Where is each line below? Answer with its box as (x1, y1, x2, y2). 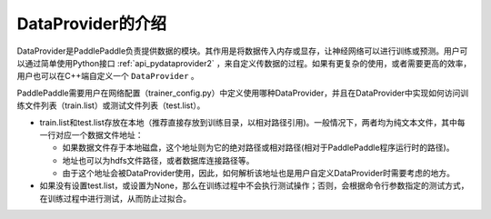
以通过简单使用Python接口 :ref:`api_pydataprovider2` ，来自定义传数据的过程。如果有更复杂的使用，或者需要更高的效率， (16, 57, 472, 68)
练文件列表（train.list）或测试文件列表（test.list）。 (16, 100, 205, 111)
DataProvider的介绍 (16, 14, 167, 34)
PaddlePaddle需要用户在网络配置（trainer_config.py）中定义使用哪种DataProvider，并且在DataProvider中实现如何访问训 (16, 87, 468, 98)
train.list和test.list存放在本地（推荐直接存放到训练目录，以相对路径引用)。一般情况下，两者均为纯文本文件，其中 (39, 116, 458, 127)
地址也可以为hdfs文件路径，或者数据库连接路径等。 (62, 154, 255, 165)
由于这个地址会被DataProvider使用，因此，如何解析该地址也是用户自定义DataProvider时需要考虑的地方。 (62, 168, 455, 179)
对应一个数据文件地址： (55, 129, 144, 140)
